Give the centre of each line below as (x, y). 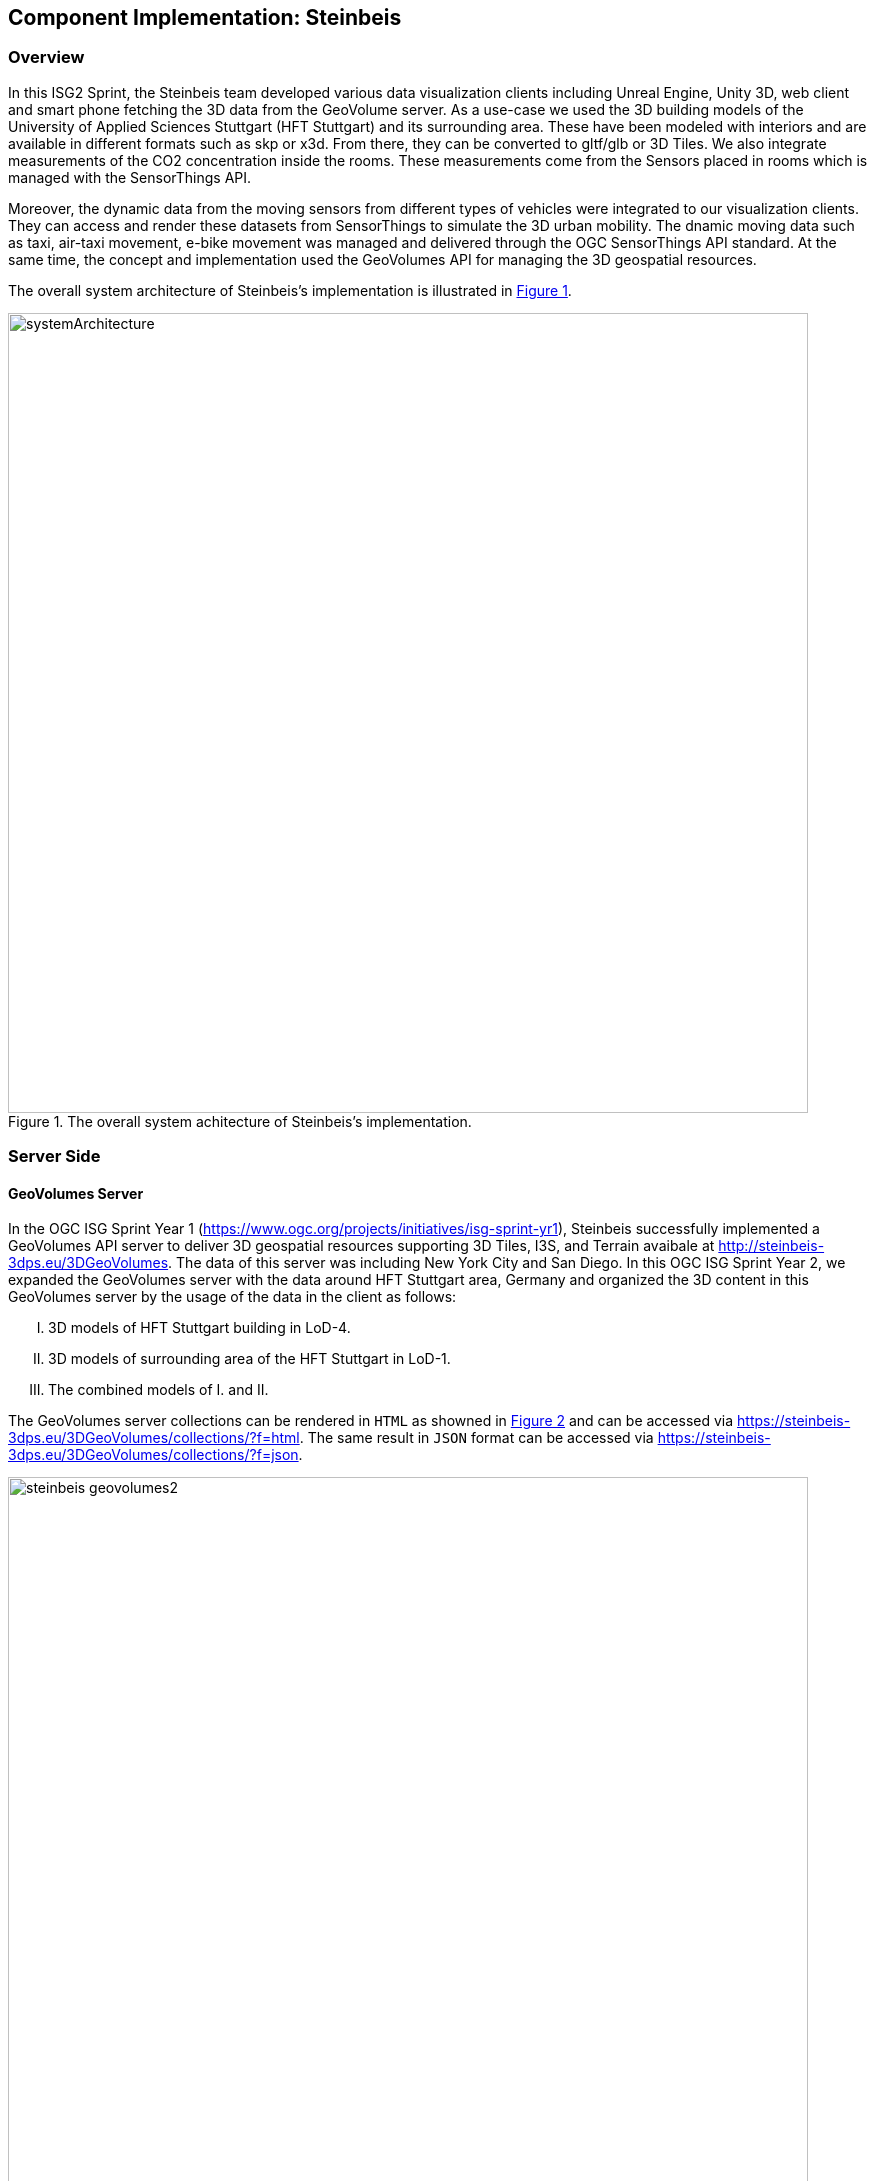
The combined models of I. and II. (158, 1390)
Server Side (54, 1156)
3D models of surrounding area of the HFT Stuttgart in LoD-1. (249, 1359)
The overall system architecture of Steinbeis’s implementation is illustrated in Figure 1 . (290, 290)
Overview (46, 57)
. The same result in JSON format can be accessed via (476, 1438)
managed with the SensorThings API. (130, 177)
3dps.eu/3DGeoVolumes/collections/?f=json (153, 1455)
